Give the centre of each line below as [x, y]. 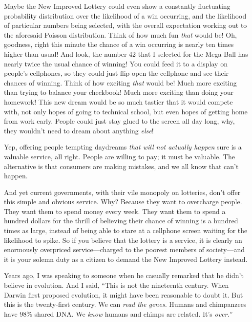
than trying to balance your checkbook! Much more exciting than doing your [119, 92]
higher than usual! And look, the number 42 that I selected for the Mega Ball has [126, 54]
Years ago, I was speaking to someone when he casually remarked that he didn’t [124, 275]
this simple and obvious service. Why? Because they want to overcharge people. [123, 202]
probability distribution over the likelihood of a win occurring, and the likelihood [125, 15]
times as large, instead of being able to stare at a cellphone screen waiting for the [126, 230]
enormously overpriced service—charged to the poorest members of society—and [124, 249]
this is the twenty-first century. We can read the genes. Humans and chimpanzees [125, 304]
